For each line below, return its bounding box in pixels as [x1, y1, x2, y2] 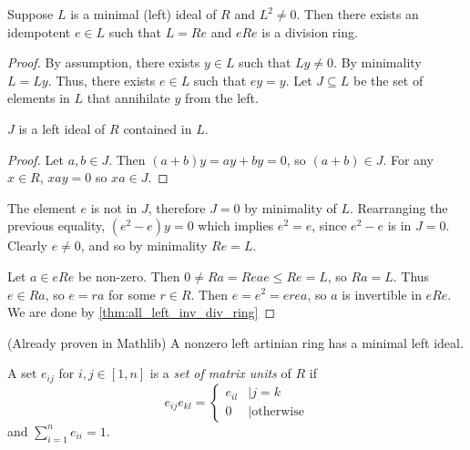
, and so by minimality [80, 236, 208, 255]
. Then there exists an [296, 5, 419, 23]
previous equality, [7, 216, 106, 235]
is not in [90, 198, 138, 217]
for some [107, 284, 156, 303]
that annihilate [87, 88, 170, 107]
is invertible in [342, 284, 422, 303]
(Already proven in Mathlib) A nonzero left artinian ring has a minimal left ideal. [7, 332, 464, 352]
